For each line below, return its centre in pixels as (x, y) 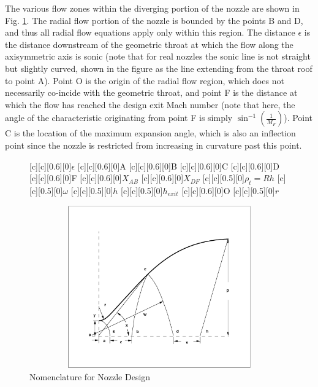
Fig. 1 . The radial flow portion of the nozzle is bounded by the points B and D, (154, 20)
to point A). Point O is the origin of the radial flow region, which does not (145, 80)
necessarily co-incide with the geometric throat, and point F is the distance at (151, 92)
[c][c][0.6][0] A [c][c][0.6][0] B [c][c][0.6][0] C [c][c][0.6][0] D (178, 166)
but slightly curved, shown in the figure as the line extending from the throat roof (159, 68)
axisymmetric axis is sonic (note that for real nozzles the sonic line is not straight (158, 56)
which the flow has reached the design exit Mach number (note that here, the (150, 104)
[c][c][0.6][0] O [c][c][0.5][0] (228, 190)
